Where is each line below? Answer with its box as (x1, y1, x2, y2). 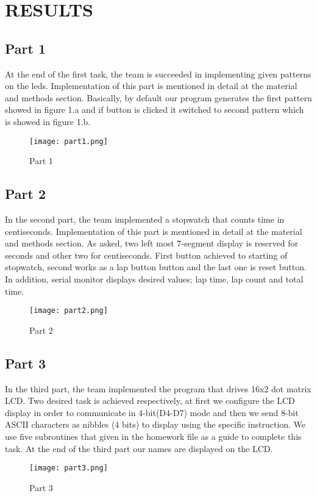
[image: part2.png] (29, 306, 108, 315)
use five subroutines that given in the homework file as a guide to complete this (5, 430, 302, 442)
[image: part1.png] (29, 137, 108, 146)
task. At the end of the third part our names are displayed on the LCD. (5, 442, 273, 455)
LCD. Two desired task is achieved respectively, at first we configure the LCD (5, 394, 295, 407)
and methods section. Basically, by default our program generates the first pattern (5, 91, 312, 104)
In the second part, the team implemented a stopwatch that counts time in (5, 213, 285, 225)
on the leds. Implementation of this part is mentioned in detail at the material (5, 79, 297, 92)
